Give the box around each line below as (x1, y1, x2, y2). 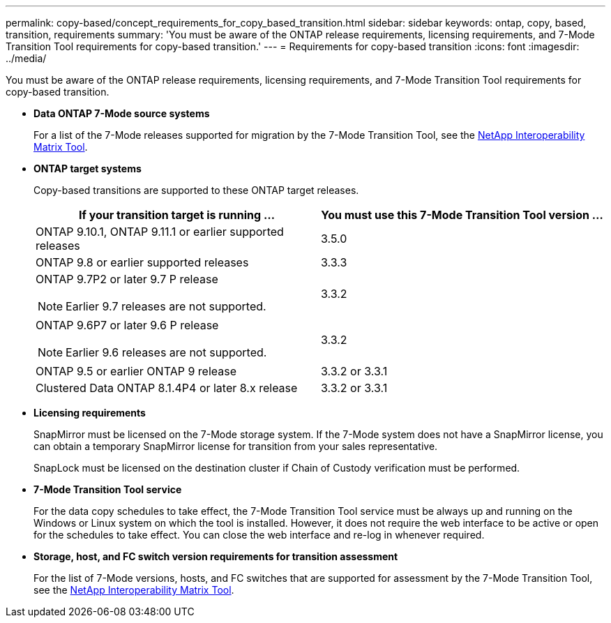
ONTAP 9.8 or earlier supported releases (36, 255, 249, 269)
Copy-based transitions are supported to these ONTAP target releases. (33, 184, 359, 196)
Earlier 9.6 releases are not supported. (66, 345, 267, 359)
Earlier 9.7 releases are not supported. (66, 299, 266, 313)
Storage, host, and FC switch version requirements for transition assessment (33, 550, 398, 562)
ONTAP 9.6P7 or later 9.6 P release (36, 318, 219, 332)
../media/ (6, 52, 47, 64)
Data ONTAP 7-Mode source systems (33, 107, 210, 119)
